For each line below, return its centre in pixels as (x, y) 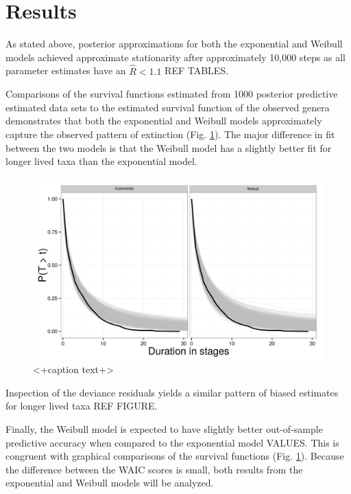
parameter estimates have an (66, 70)
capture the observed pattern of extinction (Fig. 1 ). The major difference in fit (170, 134)
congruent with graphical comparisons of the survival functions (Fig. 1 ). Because (175, 456)
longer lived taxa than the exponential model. (101, 161)
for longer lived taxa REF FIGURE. (82, 406)
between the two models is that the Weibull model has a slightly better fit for (169, 147)
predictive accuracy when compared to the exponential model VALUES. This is (172, 442)
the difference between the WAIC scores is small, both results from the (154, 469)
